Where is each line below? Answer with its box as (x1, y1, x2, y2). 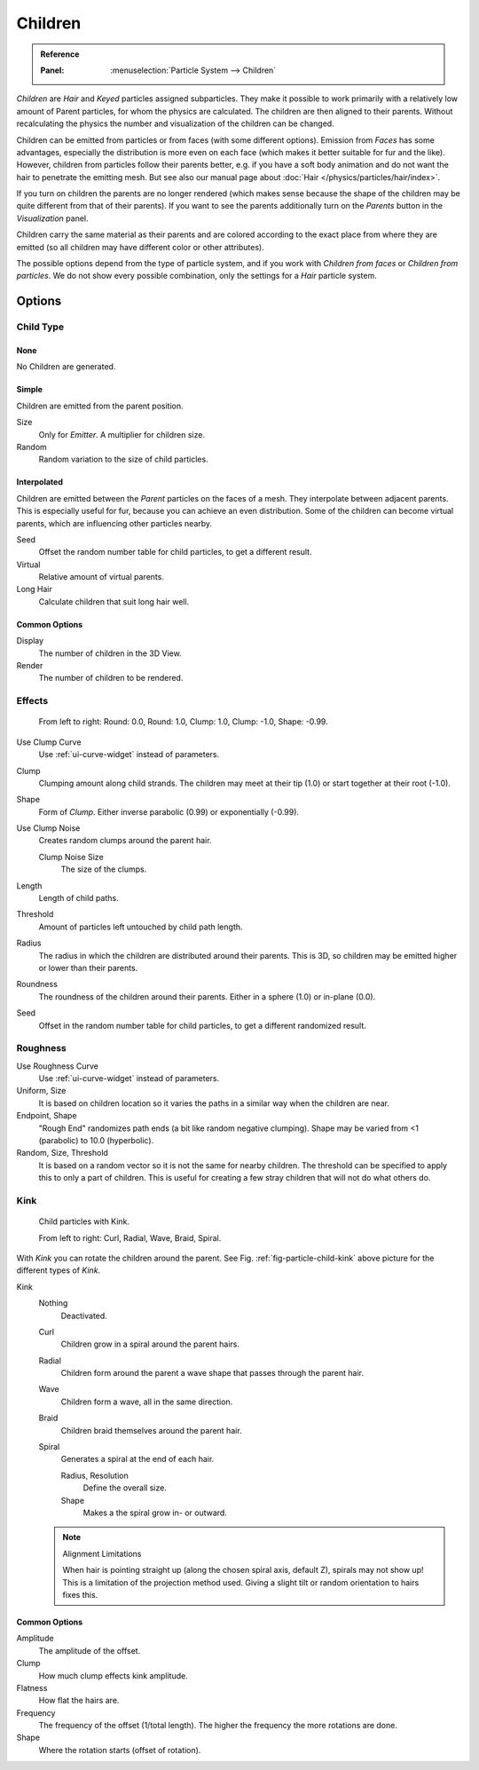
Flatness (16, 1682, 48, 1693)
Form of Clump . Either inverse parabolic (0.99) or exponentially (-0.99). (38, 806, 300, 817)
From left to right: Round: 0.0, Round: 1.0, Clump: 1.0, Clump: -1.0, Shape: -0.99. (38, 716, 328, 727)
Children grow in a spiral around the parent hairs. (60, 1339, 239, 1349)
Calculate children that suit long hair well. (38, 596, 190, 607)
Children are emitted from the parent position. (16, 400, 184, 411)
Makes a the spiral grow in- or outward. (82, 1507, 228, 1518)
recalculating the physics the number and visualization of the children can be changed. (16, 118, 334, 129)
